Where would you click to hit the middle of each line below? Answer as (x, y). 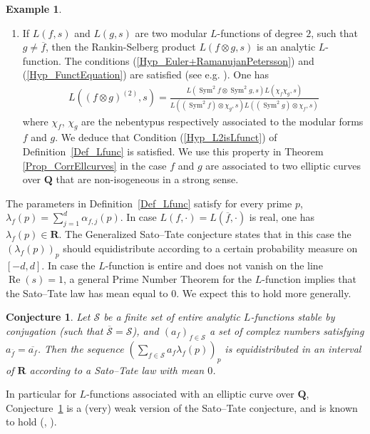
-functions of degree (260, 32)
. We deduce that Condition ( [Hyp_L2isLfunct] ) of (166, 137)
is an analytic (286, 47)
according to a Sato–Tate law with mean (117, 370)
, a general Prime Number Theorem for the (158, 279)
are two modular (171, 32)
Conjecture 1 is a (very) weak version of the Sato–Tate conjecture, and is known (182, 407)
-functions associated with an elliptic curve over (190, 394)
